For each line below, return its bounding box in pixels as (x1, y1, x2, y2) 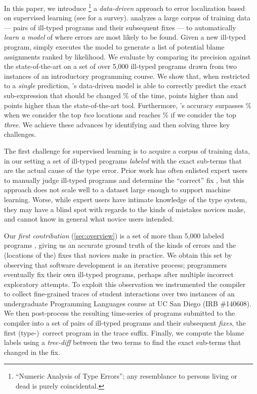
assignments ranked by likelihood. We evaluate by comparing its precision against (4, 51, 251, 61)
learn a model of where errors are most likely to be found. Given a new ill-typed (4, 32, 246, 42)
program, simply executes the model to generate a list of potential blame (4, 42, 224, 52)
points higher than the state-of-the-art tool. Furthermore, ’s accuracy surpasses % (4, 100, 252, 110)
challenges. (4, 129, 37, 139)
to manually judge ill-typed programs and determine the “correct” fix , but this (4, 174, 245, 185)
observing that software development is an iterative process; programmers (4, 259, 227, 270)
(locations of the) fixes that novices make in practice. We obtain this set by (4, 249, 232, 260)
